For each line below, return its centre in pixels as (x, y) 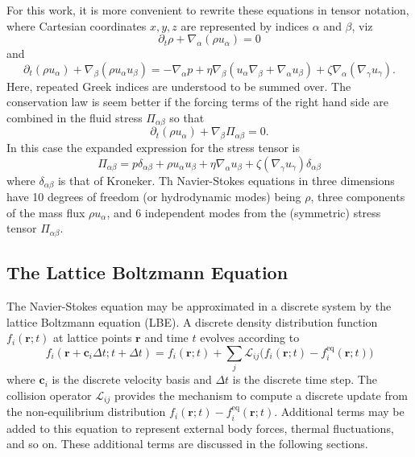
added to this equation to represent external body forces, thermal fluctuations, (200, 428)
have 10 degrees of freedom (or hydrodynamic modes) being (154, 197)
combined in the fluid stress (75, 117)
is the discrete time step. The (305, 379)
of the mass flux (46, 212)
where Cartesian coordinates (77, 25)
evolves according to (250, 338)
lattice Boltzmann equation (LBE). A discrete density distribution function (192, 321)
